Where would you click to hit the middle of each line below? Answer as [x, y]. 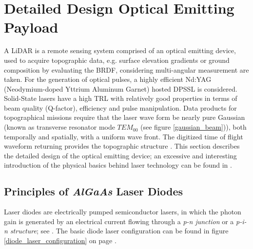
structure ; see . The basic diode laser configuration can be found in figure [119, 231]
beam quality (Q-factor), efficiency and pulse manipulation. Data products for [120, 107]
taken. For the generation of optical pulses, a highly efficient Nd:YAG [108, 79]
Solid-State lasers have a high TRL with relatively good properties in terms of [121, 98]
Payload [31, 27]
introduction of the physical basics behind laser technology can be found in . [118, 165]
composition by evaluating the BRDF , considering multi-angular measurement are [126, 69]
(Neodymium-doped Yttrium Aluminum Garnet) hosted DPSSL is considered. [121, 88]
